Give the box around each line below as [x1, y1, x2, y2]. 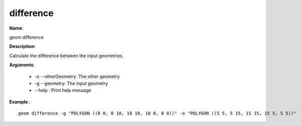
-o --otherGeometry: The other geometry [34, 73, 120, 79]
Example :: [9, 98, 31, 105]
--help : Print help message [34, 87, 91, 93]
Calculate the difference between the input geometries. [9, 53, 124, 59]
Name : [9, 25, 24, 31]
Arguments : [9, 62, 35, 68]
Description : [9, 43, 36, 50]
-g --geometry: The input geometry [34, 80, 108, 86]
